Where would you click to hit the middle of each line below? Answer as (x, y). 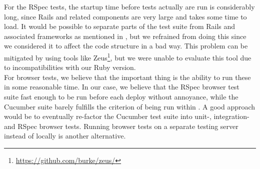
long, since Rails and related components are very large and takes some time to (125, 16)
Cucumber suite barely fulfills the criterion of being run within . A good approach (130, 106)
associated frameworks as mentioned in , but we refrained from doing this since (125, 36)
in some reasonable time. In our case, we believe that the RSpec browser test (122, 87)
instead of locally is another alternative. (65, 136)
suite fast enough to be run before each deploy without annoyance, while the (121, 96)
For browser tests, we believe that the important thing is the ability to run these (127, 77)
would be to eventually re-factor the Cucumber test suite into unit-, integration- (127, 116)
